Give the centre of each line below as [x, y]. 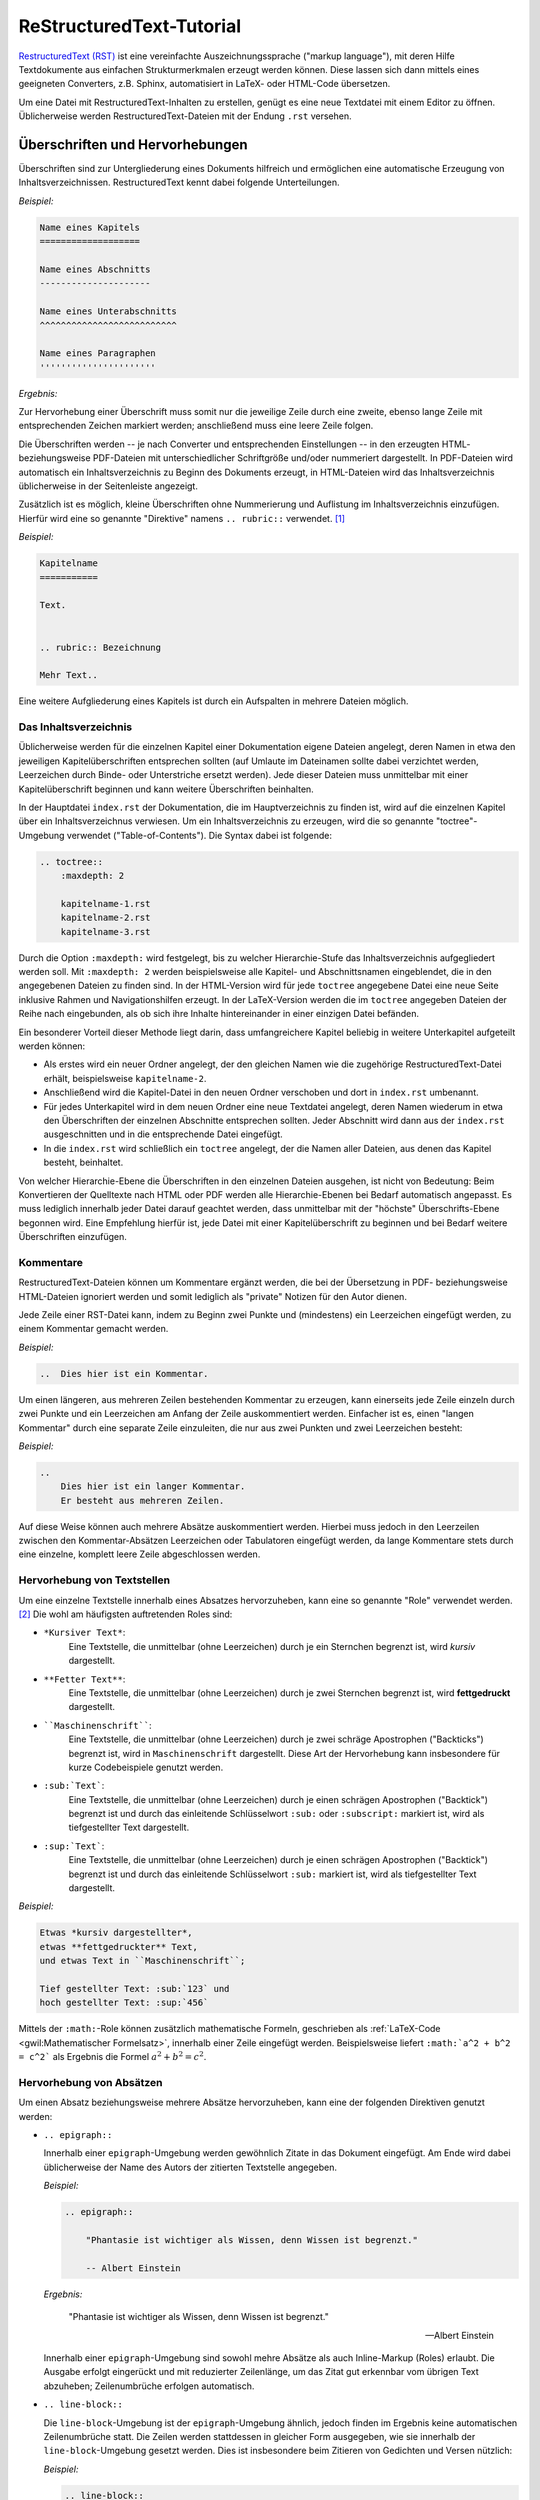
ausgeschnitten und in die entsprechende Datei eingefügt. [163, 1134]
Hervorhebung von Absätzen [90, 2082]
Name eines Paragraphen [98, 353]
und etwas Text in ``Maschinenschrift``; [142, 1961]
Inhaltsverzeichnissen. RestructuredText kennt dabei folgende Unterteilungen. [179, 182]
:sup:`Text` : [74, 1846]
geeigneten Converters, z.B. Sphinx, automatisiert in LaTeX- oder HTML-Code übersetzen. [204, 84]
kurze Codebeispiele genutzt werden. [146, 1767]
